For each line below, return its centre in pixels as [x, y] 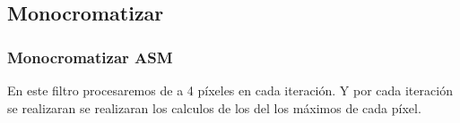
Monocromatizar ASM [90, 57]
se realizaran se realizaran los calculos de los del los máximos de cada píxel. [214, 107]
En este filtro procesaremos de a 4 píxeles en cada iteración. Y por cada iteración [230, 90]
